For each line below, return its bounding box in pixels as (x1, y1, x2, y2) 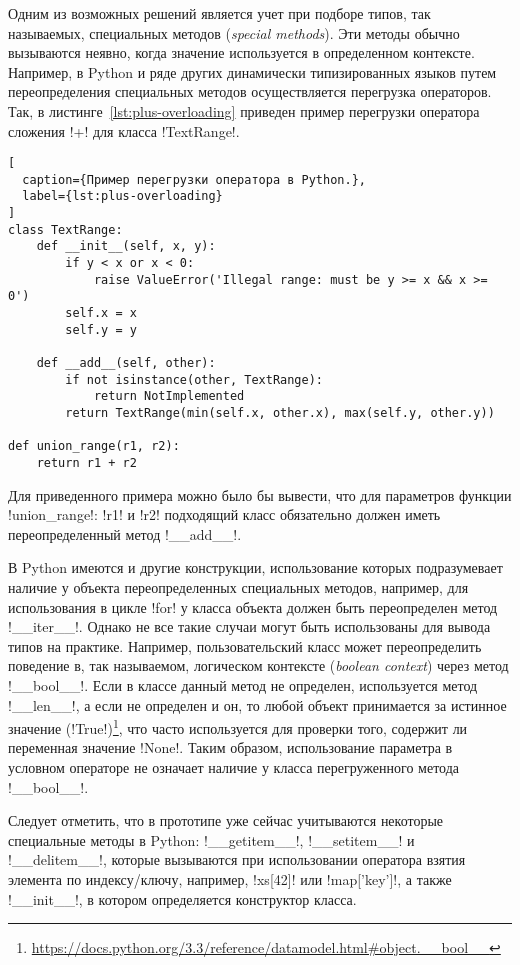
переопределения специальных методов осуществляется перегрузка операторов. (8, 81, 492, 102)
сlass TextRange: (8, 222, 123, 237)
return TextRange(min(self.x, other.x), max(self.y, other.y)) (65, 406, 495, 420)
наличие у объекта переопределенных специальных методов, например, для (8, 577, 469, 597)
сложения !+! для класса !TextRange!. (8, 120, 240, 141)
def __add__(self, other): (36, 356, 216, 371)
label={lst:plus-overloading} (22, 189, 223, 204)
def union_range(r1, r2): (8, 439, 180, 454)
